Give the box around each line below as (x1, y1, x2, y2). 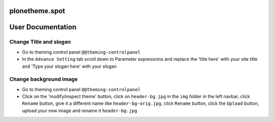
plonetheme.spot (9, 7, 65, 15)
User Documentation (9, 23, 77, 31)
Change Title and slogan (9, 38, 71, 46)
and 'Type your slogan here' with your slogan (22, 63, 117, 69)
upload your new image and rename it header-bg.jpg (22, 107, 138, 113)
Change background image (9, 76, 78, 83)
